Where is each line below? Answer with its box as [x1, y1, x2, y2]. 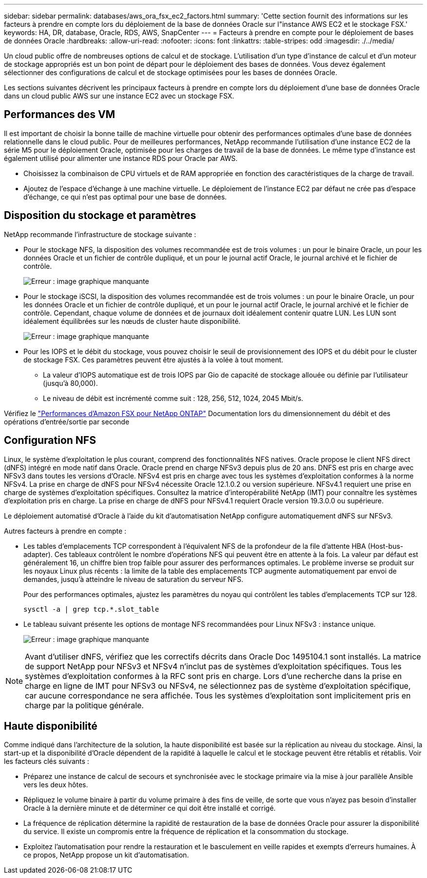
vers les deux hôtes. [23, 780, 88, 789]
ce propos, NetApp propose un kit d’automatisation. [23, 851, 189, 859]
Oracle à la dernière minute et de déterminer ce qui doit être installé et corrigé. [23, 804, 276, 813]
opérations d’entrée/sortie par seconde [4, 417, 130, 426]
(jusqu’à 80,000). [43, 379, 98, 387]
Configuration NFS [4, 434, 96, 447]
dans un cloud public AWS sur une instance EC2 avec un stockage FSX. [4, 92, 234, 100]
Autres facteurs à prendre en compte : [4, 526, 127, 535]
